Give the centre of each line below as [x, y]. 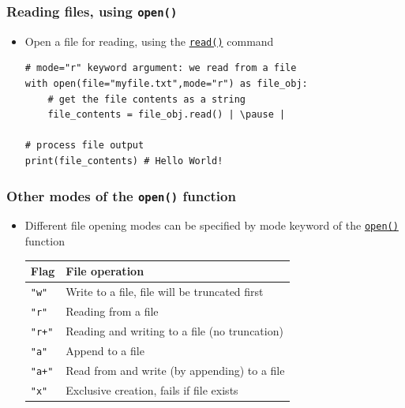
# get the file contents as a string [146, 99]
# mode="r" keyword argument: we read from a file [161, 68]
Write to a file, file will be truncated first [165, 291]
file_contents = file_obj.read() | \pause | [167, 115]
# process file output [84, 146]
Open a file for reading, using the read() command [149, 41]
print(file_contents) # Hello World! [124, 161]
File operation [105, 271]
